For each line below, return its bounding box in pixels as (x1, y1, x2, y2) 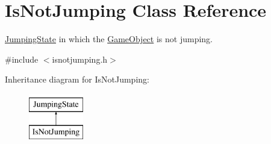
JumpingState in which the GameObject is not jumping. (5, 33, 213, 45)
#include (5, 52, 39, 65)
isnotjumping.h (52, 52, 108, 65)
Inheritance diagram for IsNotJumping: (5, 73, 149, 86)
